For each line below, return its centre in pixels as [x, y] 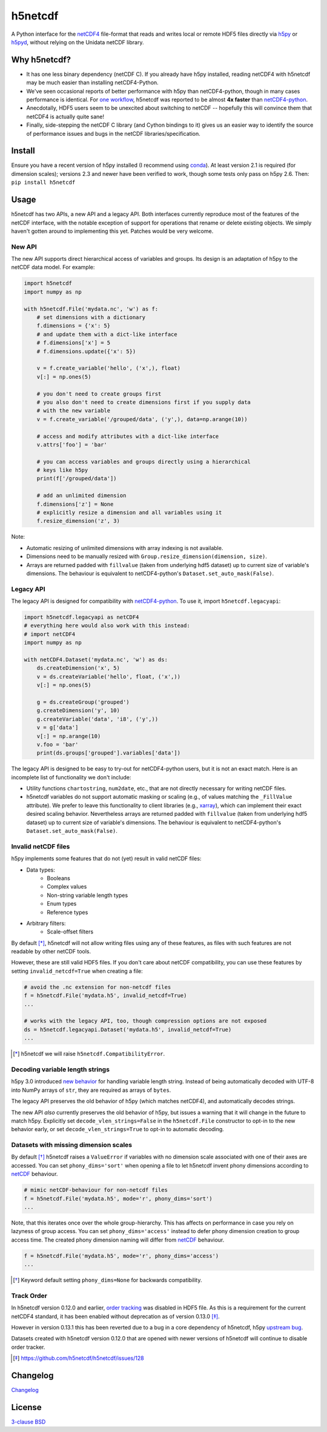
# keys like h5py [62, 470]
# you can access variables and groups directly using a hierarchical [144, 462]
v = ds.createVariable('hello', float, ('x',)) [109, 677]
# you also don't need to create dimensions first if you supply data [144, 402]
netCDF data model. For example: [53, 267]
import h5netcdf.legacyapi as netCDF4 [81, 617]
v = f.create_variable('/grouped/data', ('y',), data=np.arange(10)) [142, 419]
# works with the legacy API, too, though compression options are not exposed [145, 1021]
